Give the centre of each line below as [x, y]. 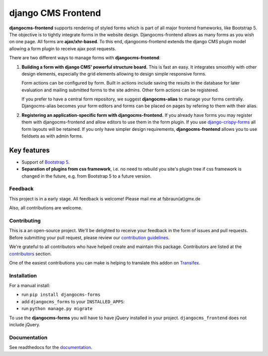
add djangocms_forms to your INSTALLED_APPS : [73, 301]
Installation [23, 275]
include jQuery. [25, 325]
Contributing [25, 221]
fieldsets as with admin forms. [52, 136]
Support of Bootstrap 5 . [46, 162]
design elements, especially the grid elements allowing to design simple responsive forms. [114, 74]
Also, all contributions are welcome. [46, 208]
